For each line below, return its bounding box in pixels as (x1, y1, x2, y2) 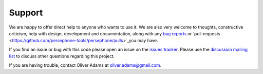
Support (9, 7, 43, 18)
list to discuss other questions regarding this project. (9, 53, 115, 59)
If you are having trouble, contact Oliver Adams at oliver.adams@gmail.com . (9, 62, 162, 68)
